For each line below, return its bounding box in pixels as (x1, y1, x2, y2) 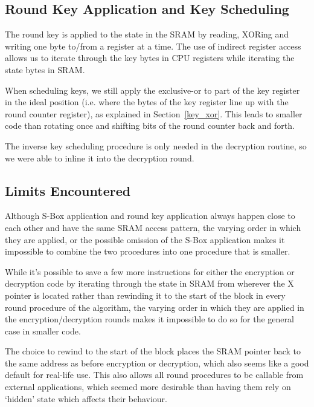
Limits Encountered (5, 181, 131, 200)
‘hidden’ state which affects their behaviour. (5, 392, 167, 405)
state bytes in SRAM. (5, 63, 85, 76)
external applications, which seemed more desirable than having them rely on (5, 380, 291, 393)
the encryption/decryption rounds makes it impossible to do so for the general (5, 313, 294, 325)
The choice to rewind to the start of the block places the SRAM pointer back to (5, 345, 301, 357)
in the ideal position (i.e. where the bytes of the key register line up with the (5, 96, 289, 108)
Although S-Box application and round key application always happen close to (5, 209, 295, 222)
